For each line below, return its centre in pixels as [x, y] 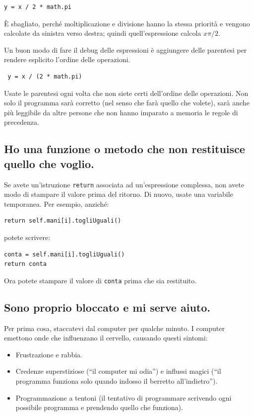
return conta [25, 264]
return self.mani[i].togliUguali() [63, 221]
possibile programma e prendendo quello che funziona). [99, 407]
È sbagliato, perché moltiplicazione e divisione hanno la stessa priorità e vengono [127, 23]
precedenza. [22, 122]
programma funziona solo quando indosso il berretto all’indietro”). [117, 380]
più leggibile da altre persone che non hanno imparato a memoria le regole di [121, 112]
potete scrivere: [27, 237]
